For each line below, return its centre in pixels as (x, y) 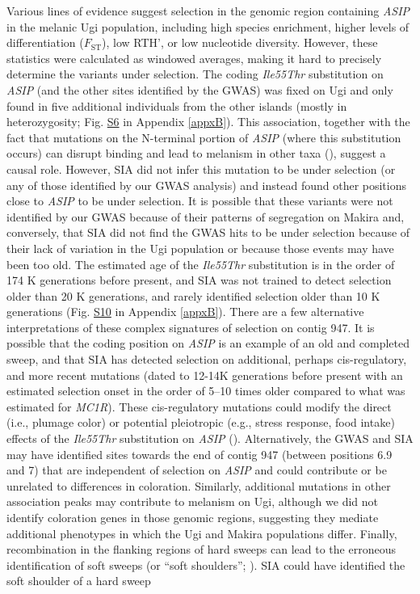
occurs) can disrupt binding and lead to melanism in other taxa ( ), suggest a (196, 153)
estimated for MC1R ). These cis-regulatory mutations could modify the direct (199, 406)
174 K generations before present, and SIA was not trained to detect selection (199, 280)
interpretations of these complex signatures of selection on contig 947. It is (191, 327)
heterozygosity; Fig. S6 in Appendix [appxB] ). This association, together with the (208, 122)
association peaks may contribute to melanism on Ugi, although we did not (193, 501)
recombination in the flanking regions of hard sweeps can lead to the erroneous (201, 549)
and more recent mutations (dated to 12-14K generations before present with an (205, 375)
